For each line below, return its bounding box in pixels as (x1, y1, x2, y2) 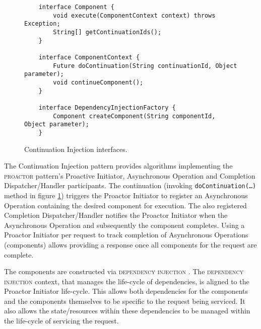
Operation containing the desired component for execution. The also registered (4, 200, 247, 210)
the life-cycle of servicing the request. (4, 315, 119, 326)
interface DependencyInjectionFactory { (38, 104, 176, 111)
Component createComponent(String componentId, (53, 112, 216, 120)
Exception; (24, 20, 60, 28)
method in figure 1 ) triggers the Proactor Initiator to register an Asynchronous (4, 190, 248, 200)
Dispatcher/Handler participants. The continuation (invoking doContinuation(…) (4, 180, 256, 191)
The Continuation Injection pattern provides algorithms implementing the (4, 160, 233, 171)
